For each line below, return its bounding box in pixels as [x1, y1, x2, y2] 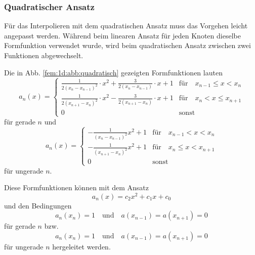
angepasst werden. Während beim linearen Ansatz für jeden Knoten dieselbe [4, 30, 241, 40]
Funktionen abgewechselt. [4, 50, 83, 60]
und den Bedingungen [4, 200, 72, 210]
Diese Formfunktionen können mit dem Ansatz [4, 182, 149, 193]
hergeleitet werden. [52, 241, 111, 251]
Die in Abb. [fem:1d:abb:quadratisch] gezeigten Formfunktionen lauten [4, 67, 223, 77]
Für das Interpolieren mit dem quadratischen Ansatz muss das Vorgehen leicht [4, 20, 248, 31]
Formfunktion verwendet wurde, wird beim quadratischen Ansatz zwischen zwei [4, 40, 251, 51]
